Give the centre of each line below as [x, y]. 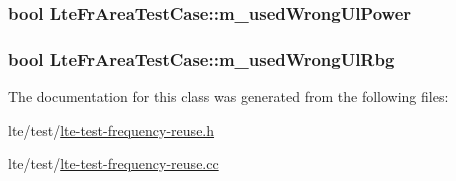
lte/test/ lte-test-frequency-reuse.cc [113, 163]
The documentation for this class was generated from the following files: [228, 96]
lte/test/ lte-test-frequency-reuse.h [111, 129]
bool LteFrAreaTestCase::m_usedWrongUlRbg [201, 58]
